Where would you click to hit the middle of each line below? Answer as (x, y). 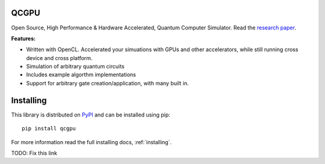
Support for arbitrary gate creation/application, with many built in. (107, 83)
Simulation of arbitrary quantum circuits (75, 67)
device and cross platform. (59, 58)
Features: (23, 38)
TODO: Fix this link (34, 153)
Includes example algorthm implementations (81, 74)
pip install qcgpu (49, 129)
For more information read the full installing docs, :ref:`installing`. (91, 142)
